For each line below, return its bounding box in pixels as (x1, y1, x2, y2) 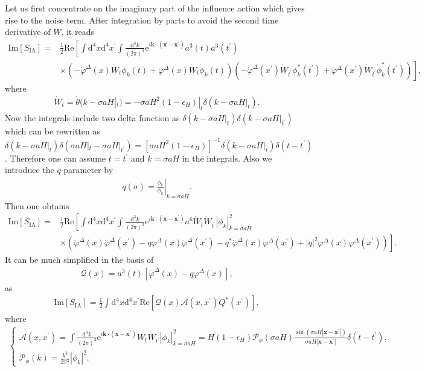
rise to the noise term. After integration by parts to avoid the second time (5, 13, 279, 26)
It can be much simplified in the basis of (5, 253, 154, 266)
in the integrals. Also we (182, 151, 272, 164)
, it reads (61, 25, 94, 38)
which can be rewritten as (5, 125, 101, 137)
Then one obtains (5, 199, 69, 212)
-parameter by (60, 163, 113, 176)
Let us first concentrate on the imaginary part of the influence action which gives (5, 2, 305, 14)
